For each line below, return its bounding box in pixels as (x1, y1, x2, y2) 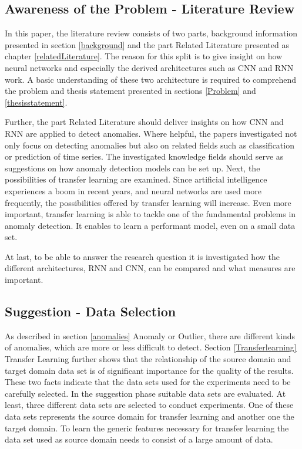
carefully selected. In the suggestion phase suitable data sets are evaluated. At (5, 387, 286, 399)
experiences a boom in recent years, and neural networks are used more (5, 184, 261, 197)
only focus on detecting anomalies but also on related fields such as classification (5, 139, 294, 151)
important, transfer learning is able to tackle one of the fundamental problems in (5, 208, 296, 220)
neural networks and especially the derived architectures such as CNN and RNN (5, 61, 294, 73)
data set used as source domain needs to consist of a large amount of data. (5, 433, 273, 445)
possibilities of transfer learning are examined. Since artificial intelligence (5, 173, 267, 185)
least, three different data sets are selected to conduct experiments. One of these (5, 399, 294, 411)
